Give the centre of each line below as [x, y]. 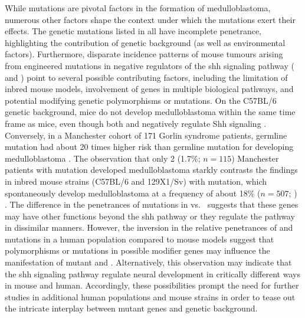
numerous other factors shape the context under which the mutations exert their [150, 19]
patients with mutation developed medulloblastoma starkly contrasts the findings [151, 170]
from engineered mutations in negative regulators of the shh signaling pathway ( [150, 65]
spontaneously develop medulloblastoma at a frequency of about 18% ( [133, 193]
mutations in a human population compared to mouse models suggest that [140, 239]
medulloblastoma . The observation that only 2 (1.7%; [103, 158]
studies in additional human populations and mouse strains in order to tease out [150, 296]
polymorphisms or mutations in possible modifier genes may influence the [137, 250]
